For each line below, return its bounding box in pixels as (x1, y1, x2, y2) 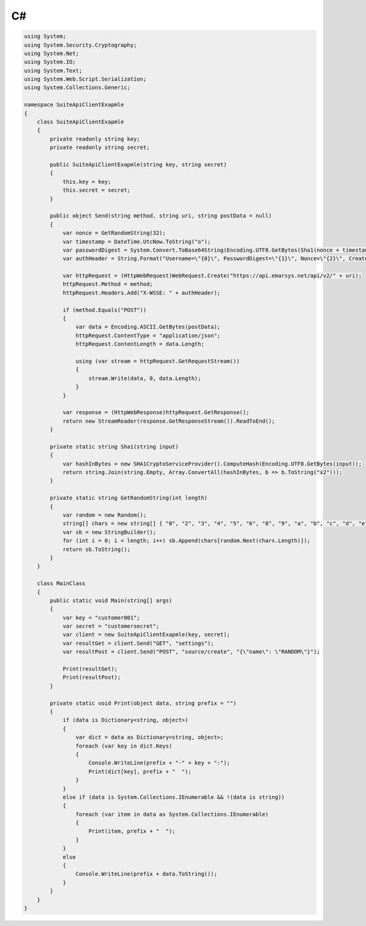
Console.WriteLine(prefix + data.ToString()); (75, 870, 218, 878)
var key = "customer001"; (62, 614, 140, 621)
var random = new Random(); (62, 512, 146, 519)
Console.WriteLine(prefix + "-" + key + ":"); (88, 759, 231, 767)
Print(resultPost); (62, 674, 121, 681)
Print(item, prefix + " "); (88, 828, 176, 835)
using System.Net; (24, 49, 79, 57)
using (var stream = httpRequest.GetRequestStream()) (75, 357, 240, 365)
